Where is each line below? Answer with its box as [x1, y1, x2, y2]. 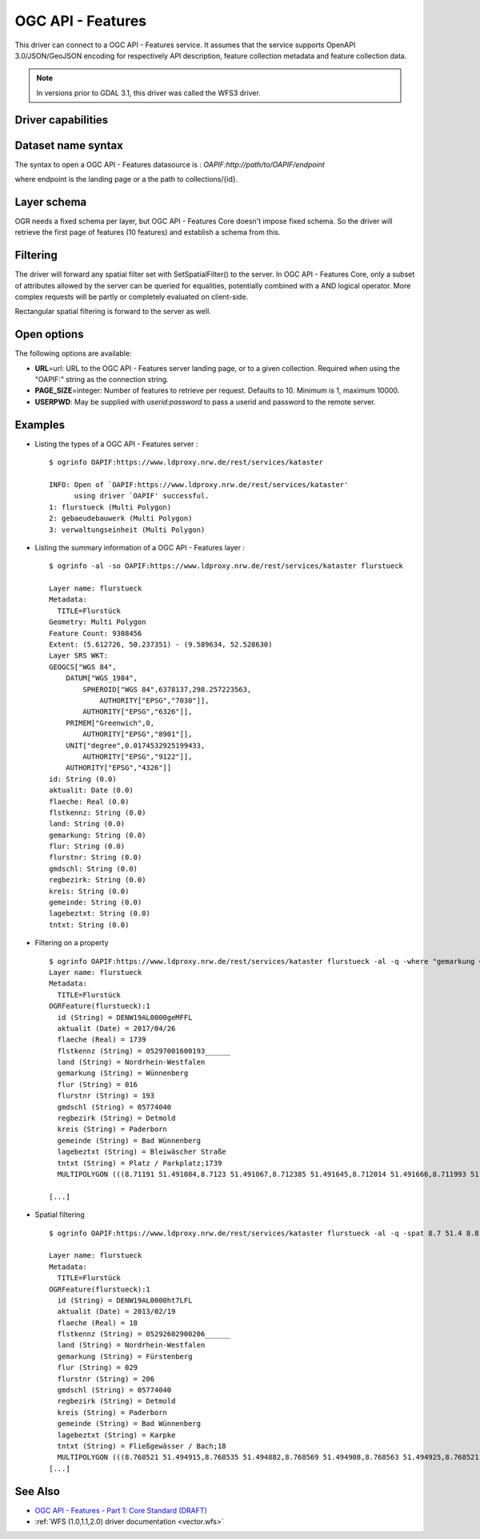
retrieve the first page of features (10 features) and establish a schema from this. [14, 228, 281, 237]
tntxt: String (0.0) [49, 920, 130, 929]
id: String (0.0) [49, 774, 117, 784]
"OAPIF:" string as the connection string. [34, 375, 169, 385]
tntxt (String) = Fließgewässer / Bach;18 [57, 1441, 227, 1450]
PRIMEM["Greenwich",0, [65, 718, 155, 727]
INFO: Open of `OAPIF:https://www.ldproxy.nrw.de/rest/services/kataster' [49, 480, 349, 489]
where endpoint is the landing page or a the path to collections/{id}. [14, 175, 238, 184]
